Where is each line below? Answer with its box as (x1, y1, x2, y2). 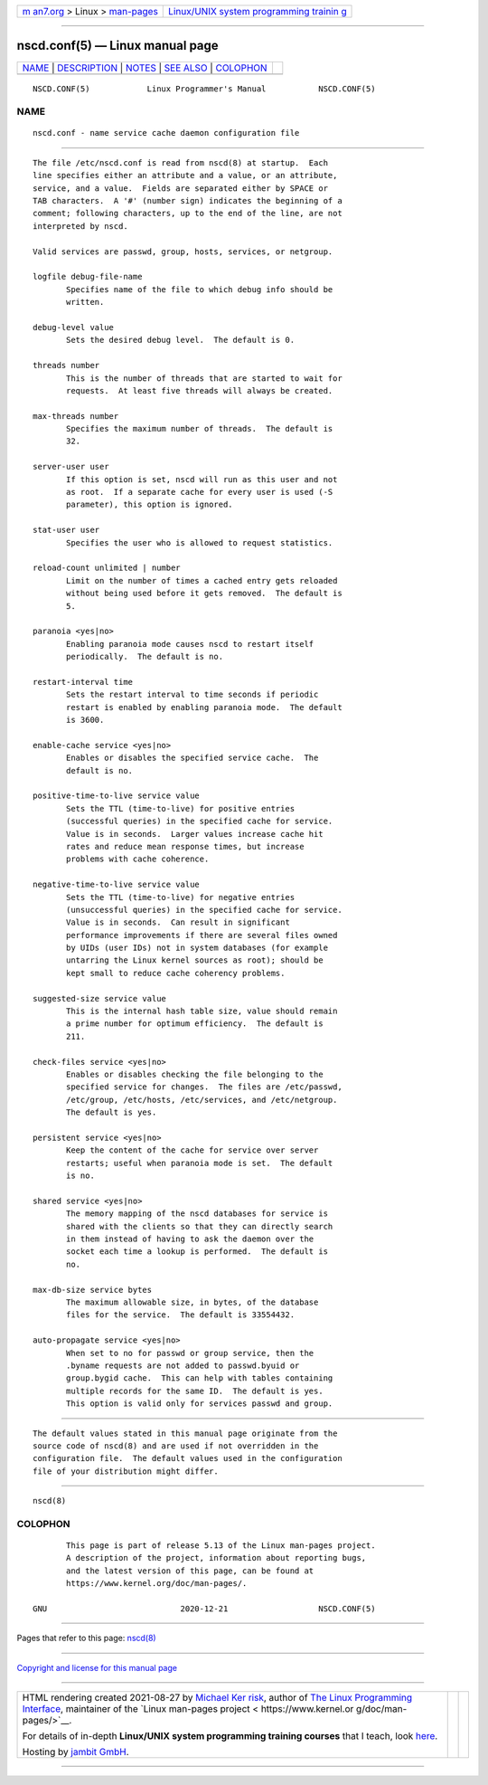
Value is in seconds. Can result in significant (66, 917, 291, 927)
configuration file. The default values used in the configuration (33, 1453, 343, 1464)
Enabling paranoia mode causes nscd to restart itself (66, 639, 314, 649)
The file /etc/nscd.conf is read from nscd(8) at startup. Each (33, 157, 329, 167)
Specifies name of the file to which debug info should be (66, 284, 333, 294)
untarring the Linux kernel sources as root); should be (66, 955, 324, 965)
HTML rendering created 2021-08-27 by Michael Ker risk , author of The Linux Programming (22, 1692, 413, 1704)
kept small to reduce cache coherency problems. (66, 968, 286, 978)
